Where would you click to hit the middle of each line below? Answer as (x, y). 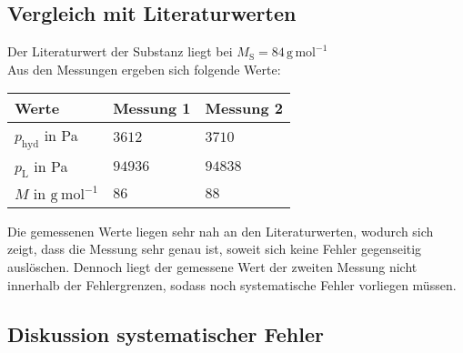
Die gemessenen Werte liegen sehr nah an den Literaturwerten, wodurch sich (221, 231)
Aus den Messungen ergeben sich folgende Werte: (144, 69)
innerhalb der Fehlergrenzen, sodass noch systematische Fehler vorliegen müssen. (232, 284)
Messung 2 (244, 108)
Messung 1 (152, 108)
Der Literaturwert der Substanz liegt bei (120, 51)
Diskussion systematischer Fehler (166, 333)
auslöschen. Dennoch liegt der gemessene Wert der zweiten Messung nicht (212, 266)
